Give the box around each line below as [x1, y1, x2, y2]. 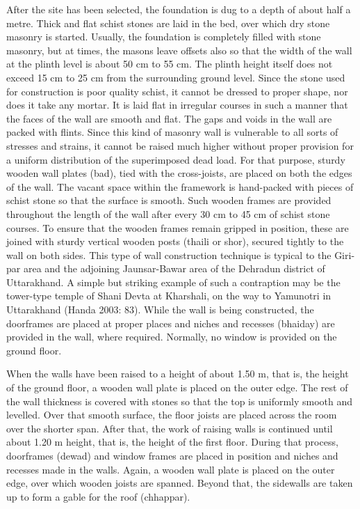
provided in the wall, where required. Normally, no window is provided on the [6, 329, 337, 344]
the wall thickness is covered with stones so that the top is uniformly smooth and [6, 393, 353, 408]
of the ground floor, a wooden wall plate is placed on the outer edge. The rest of [6, 380, 348, 395]
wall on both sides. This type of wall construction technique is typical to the [6, 247, 332, 262]
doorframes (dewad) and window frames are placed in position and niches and [6, 448, 338, 462]
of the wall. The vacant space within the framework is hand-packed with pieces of [6, 179, 354, 194]
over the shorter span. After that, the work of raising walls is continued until [6, 421, 333, 435]
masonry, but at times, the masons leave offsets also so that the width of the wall [6, 42, 352, 57]
